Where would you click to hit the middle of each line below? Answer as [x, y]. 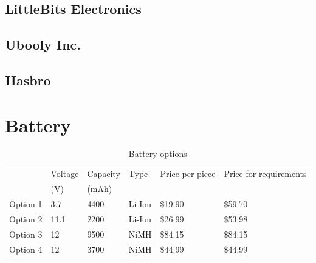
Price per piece [188, 174]
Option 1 [26, 204]
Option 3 [26, 234]
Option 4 [26, 249]
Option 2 [26, 218]
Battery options [158, 154]
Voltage [65, 174]
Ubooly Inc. [43, 45]
